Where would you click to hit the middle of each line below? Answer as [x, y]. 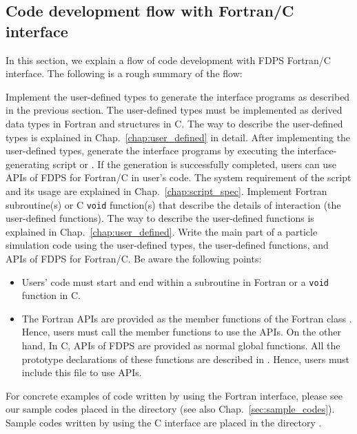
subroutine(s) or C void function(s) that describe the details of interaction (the [173, 204]
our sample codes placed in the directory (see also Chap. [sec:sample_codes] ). [170, 409]
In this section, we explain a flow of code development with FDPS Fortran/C [168, 60]
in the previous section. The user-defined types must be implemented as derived [174, 110]
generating [28, 164]
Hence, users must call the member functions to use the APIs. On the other [181, 332]
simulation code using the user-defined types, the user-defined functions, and [167, 245]
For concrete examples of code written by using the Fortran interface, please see [174, 395]
